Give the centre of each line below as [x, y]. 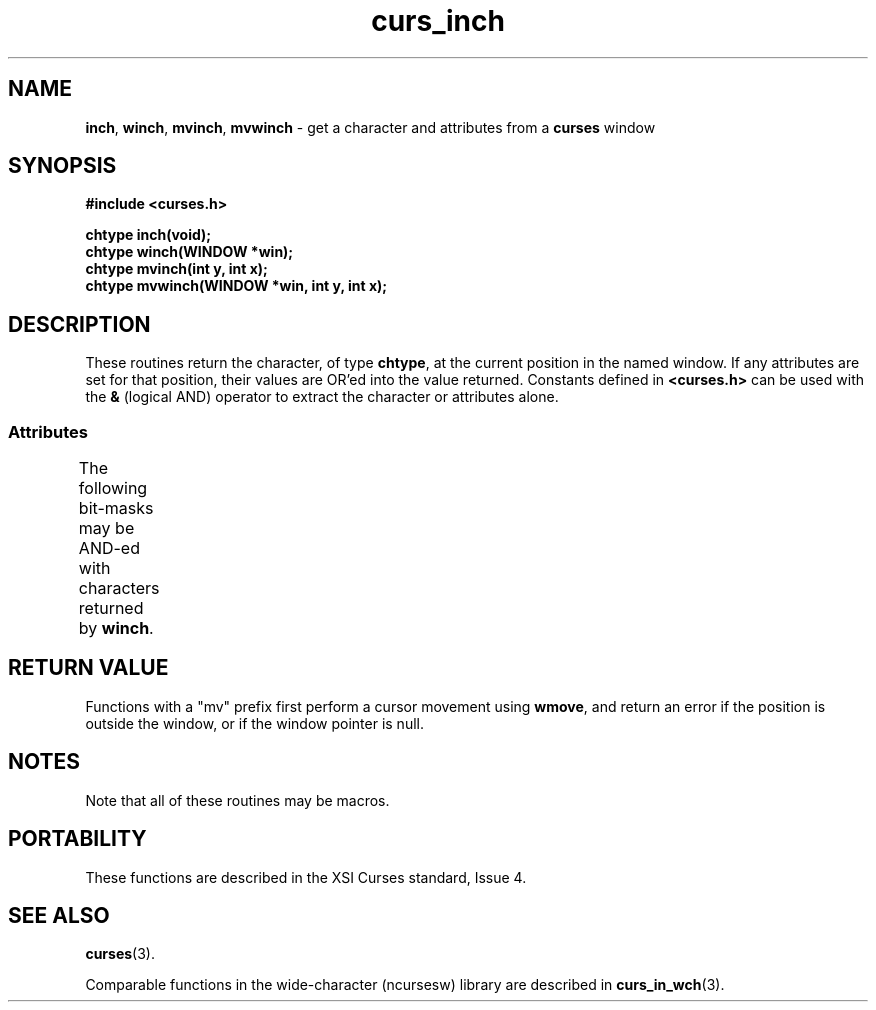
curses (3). [120, 954]
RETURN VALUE [88, 668]
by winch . [116, 628]
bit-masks [116, 508]
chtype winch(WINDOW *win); [189, 252]
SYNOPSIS [62, 166]
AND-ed [109, 548]
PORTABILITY [77, 839]
